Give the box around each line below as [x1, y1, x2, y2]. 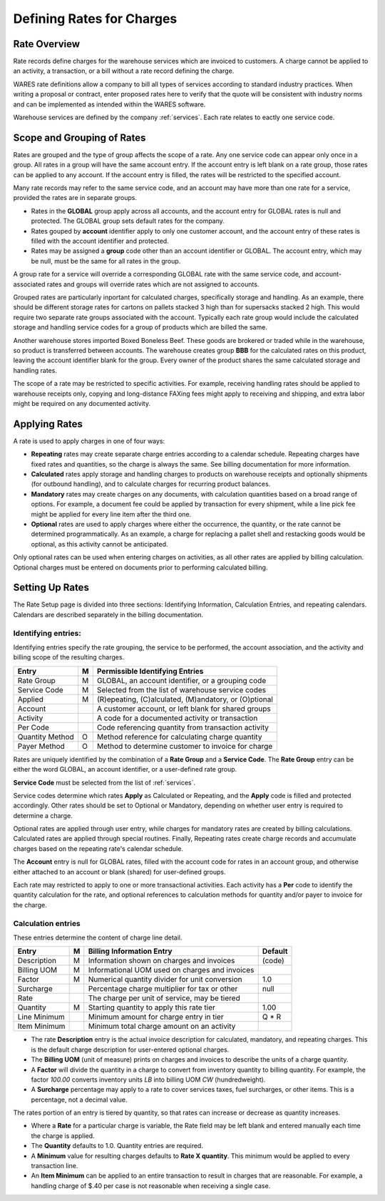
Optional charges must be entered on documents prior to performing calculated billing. [13, 563, 268, 572]
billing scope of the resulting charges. [13, 653, 125, 662]
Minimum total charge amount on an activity [88, 1022, 236, 1032]
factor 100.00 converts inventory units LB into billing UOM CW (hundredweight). [31, 1075, 266, 1084]
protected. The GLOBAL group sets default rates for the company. [31, 216, 225, 225]
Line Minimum [17, 1012, 66, 1022]
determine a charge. [13, 811, 73, 819]
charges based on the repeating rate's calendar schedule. [13, 844, 183, 853]
